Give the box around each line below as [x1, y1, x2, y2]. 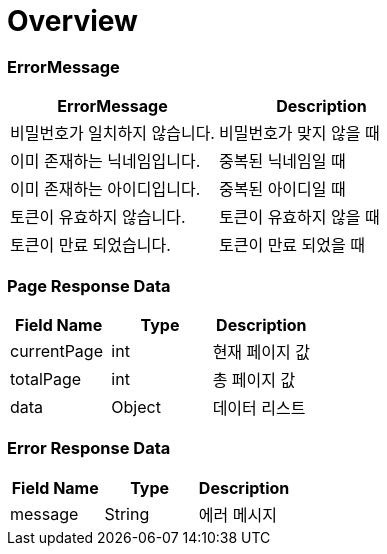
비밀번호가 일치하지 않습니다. [10, 123, 215, 144]
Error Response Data [7, 438, 171, 459]
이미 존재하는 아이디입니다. [10, 179, 201, 200]
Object [111, 396, 161, 417]
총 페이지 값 [212, 369, 296, 390]
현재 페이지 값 [212, 341, 310, 362]
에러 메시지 [198, 504, 277, 525]
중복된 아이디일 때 [218, 179, 346, 200]
